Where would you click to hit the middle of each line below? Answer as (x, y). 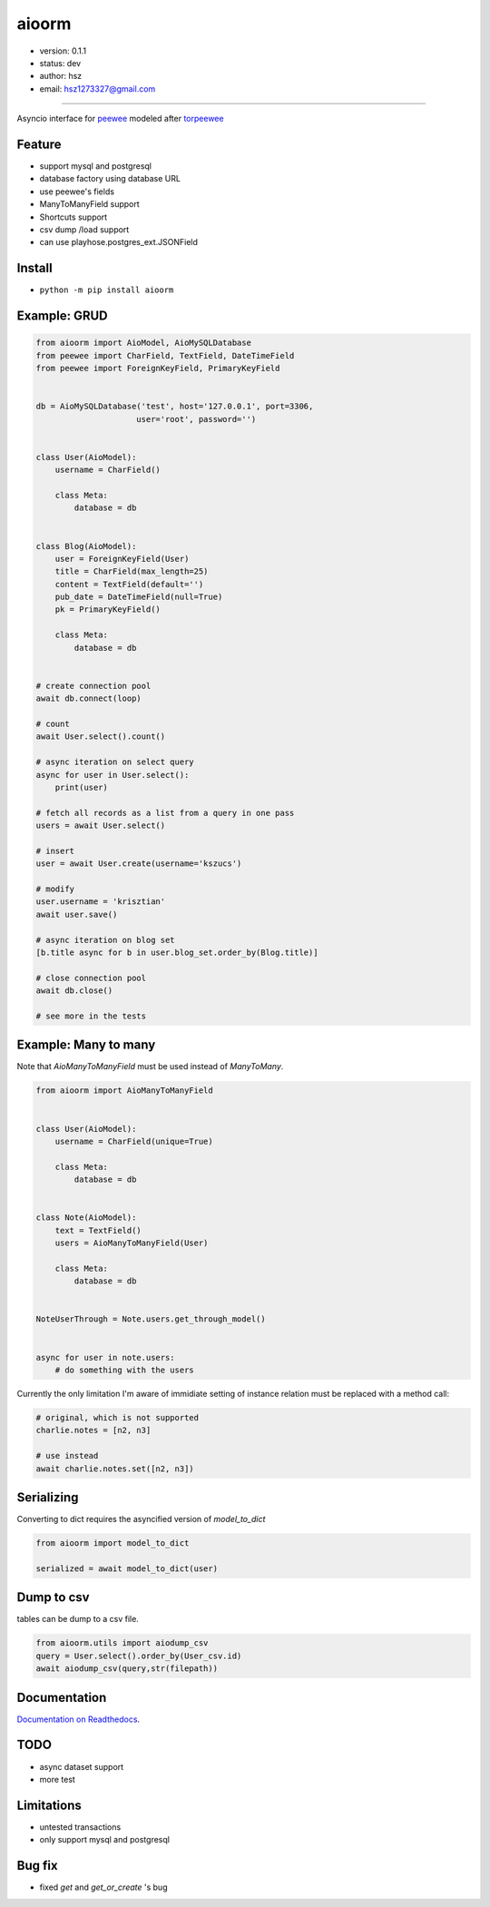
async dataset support (82, 1766)
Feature (39, 144)
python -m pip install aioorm (107, 290)
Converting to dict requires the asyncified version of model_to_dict (141, 1519)
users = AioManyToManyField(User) (132, 1243)
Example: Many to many (86, 1045)
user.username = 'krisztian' (101, 902)
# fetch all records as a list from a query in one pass (165, 813)
